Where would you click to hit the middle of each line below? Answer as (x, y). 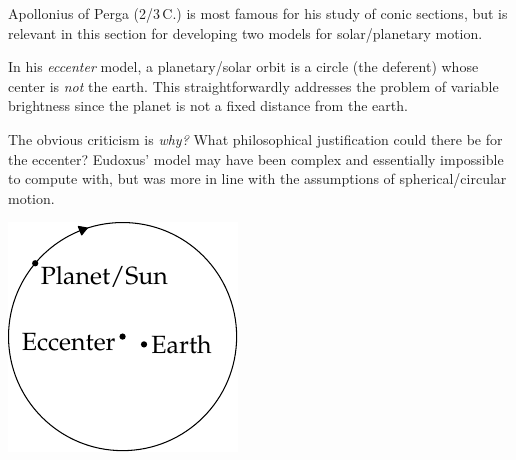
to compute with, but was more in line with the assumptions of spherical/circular (257, 178)
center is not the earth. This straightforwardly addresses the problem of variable (253, 85)
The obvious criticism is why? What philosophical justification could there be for (255, 138)
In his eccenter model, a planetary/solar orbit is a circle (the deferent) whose (243, 66)
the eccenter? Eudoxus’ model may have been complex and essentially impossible (256, 158)
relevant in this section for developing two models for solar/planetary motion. (245, 32)
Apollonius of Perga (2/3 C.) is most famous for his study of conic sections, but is (258, 13)
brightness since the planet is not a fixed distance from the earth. (208, 105)
